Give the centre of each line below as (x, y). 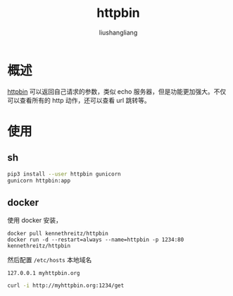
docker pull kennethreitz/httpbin (58, 234)
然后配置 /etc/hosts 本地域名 (50, 260)
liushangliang (118, 32)
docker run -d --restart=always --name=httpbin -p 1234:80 (96, 240)
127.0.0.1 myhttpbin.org (44, 273)
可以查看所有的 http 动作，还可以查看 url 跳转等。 (79, 100)
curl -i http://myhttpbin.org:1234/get (66, 286)
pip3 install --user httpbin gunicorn (64, 174)
